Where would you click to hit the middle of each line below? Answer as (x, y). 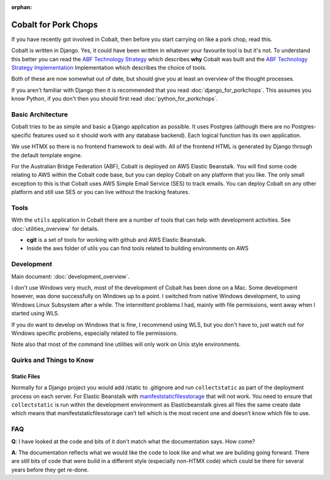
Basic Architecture (40, 114)
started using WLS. (35, 313)
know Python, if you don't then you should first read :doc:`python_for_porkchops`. (115, 99)
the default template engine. (47, 155)
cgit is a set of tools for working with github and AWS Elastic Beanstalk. (117, 240)
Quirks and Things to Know (53, 360)
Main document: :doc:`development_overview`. (70, 276)
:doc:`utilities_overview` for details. (55, 228)
